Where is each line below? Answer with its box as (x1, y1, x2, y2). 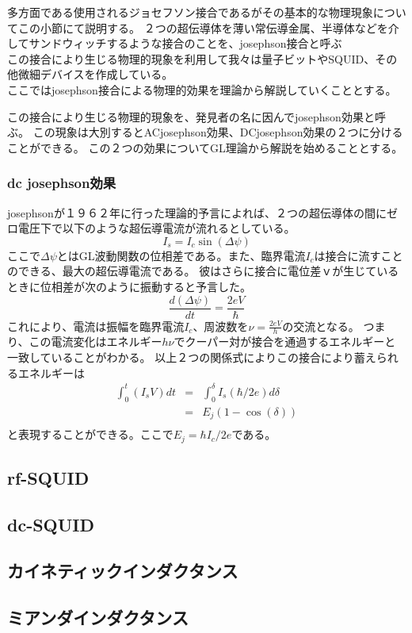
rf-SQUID (7, 465, 90, 489)
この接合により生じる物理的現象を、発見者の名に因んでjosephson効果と (7, 108, 375, 125)
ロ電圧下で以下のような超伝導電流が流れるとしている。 (7, 220, 296, 236)
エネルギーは (17, 364, 85, 381)
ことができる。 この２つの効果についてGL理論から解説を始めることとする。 (7, 139, 403, 155)
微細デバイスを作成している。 (17, 66, 174, 82)
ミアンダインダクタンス (7, 605, 189, 630)
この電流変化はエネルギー (29, 333, 162, 350)
